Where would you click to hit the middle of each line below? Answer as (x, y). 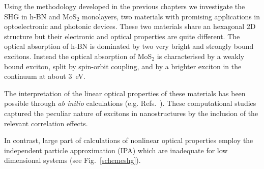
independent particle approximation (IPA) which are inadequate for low (116, 150)
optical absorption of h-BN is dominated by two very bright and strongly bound (129, 46)
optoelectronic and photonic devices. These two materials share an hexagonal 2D (130, 26)
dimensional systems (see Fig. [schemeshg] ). (72, 160)
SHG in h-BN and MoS (40, 16)
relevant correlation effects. (46, 123)
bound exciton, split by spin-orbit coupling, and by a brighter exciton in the (123, 66)
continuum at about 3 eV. (45, 76)
